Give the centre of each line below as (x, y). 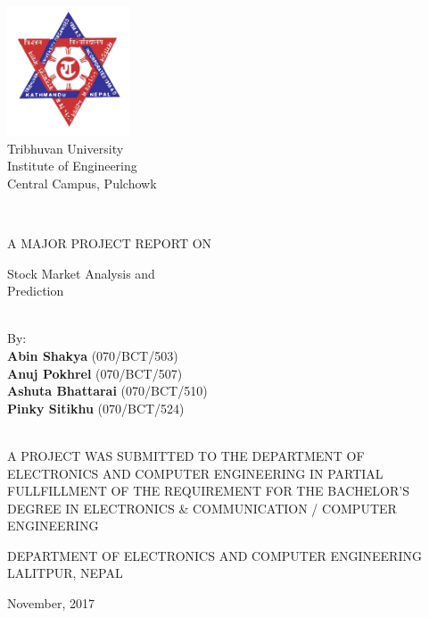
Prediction (36, 291)
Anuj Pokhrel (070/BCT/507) (95, 373)
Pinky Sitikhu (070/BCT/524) (96, 408)
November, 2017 (51, 603)
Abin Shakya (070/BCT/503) (93, 355)
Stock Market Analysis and (81, 273)
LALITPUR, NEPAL (65, 573)
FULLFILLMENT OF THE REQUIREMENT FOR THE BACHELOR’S (208, 491)
